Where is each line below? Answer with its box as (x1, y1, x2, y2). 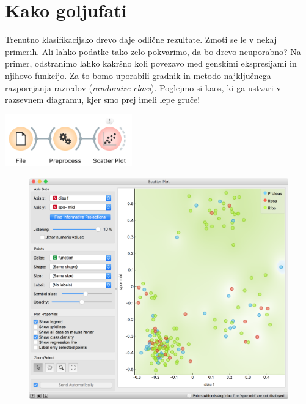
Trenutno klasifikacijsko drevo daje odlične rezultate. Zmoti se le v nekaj (5, 33, 277, 46)
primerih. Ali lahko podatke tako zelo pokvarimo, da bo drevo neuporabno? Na (5, 45, 301, 58)
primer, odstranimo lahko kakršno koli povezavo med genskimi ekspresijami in (5, 57, 297, 70)
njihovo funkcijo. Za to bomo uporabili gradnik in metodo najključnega (5, 69, 271, 81)
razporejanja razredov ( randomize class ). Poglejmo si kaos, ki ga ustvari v (5, 81, 281, 94)
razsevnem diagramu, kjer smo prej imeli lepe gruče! (5, 93, 200, 106)
